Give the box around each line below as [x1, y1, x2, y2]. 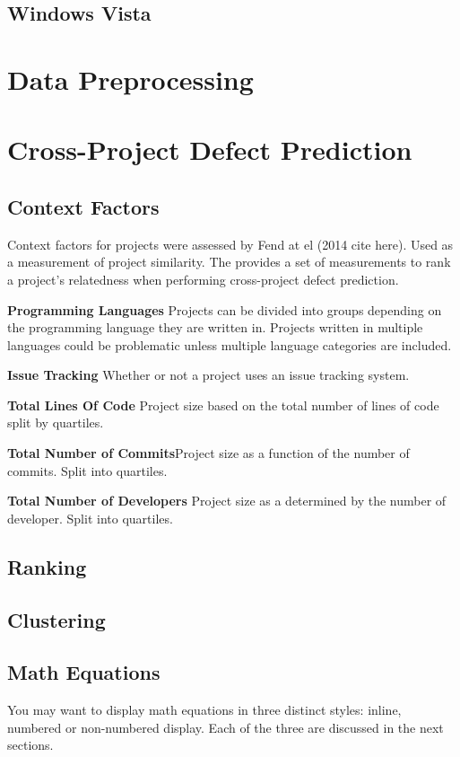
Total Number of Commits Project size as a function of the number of [7, 444, 410, 462]
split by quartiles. [7, 413, 104, 432]
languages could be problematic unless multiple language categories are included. [7, 335, 452, 354]
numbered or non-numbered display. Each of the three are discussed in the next [7, 717, 444, 736]
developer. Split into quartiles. [7, 508, 173, 527]
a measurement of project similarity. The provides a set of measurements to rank [7, 252, 451, 271]
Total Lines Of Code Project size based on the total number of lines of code [7, 395, 439, 414]
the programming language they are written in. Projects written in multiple [7, 318, 423, 337]
